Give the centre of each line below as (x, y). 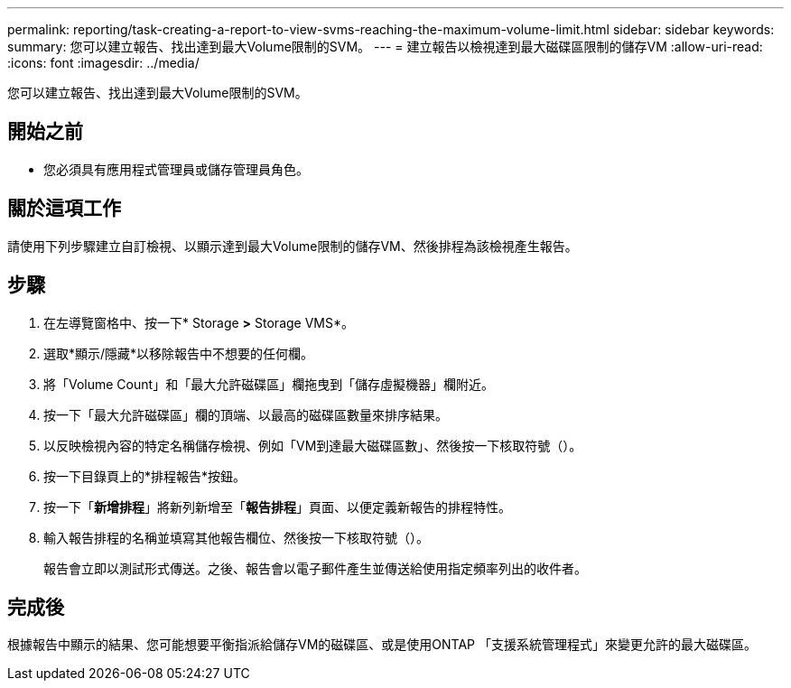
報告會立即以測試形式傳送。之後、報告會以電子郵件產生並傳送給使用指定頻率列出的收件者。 (315, 568)
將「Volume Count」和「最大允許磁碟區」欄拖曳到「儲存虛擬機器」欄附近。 (269, 384)
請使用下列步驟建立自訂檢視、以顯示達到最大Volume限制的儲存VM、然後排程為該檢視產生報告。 (293, 246)
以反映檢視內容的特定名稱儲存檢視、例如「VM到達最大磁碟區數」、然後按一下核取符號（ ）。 (313, 445)
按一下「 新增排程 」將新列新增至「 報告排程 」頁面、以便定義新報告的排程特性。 (277, 507)
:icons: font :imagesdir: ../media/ (103, 63)
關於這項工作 (64, 209)
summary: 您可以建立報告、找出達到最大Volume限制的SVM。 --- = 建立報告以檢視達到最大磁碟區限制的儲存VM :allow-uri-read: (385, 46)
